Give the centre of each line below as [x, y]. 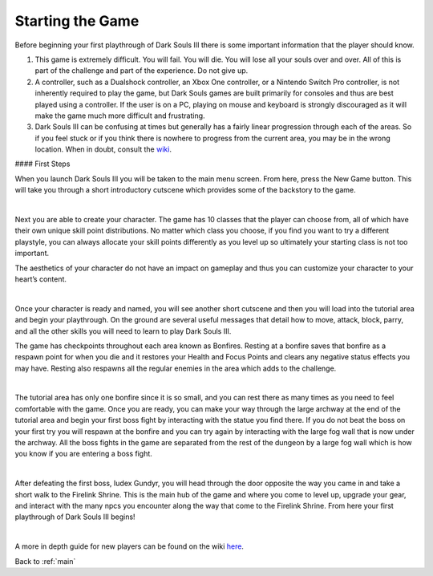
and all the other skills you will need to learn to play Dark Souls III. [123, 331]
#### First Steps [42, 164]
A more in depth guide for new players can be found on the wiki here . [129, 546]
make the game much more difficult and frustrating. [120, 116]
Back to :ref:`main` [45, 561]
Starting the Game [77, 21]
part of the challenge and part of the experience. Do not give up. [142, 71]
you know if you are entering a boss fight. [83, 454]
